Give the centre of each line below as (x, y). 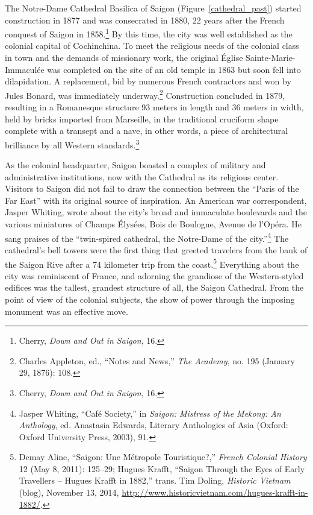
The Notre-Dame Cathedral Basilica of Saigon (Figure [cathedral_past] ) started (153, 8)
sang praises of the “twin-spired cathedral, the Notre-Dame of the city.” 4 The (147, 237)
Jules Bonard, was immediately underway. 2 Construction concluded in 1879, (145, 94)
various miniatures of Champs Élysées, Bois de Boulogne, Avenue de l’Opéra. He (153, 224)
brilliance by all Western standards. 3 (72, 144)
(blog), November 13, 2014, (69, 492)
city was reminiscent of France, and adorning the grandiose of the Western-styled (154, 275)
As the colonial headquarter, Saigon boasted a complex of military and (135, 165)
